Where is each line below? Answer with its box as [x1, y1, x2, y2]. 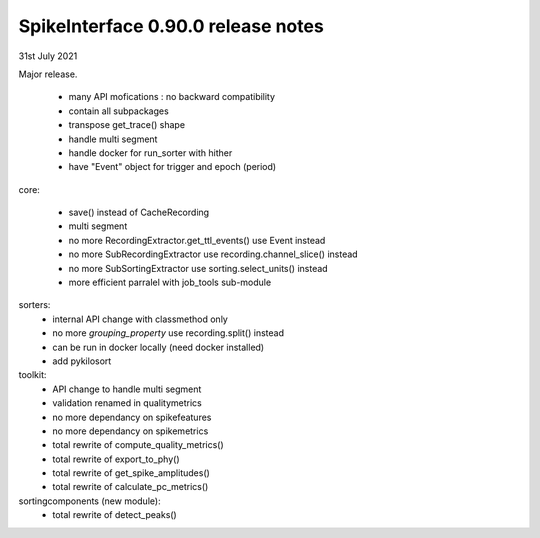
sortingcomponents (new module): [18, 495, 161, 507]
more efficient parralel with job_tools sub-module [68, 276, 272, 289]
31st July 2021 [18, 50, 78, 62]
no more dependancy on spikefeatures [52, 411, 212, 423]
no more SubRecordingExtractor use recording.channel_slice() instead [68, 248, 359, 260]
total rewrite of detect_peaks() [52, 509, 177, 521]
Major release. [18, 68, 78, 80]
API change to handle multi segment [52, 383, 202, 395]
